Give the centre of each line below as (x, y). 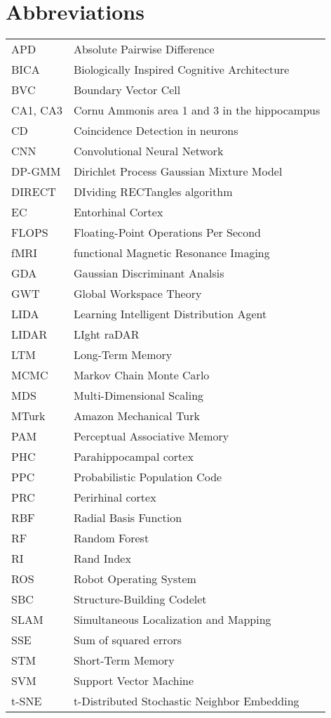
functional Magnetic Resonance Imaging (171, 253)
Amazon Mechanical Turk (136, 416)
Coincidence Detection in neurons (156, 131)
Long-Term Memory (123, 355)
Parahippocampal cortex (133, 457)
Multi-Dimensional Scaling (139, 396)
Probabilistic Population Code (148, 477)
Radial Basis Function (128, 518)
